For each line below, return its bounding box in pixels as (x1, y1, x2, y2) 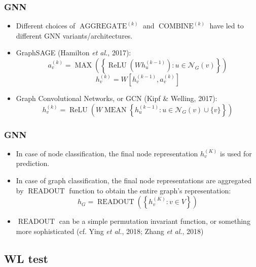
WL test (4, 250, 48, 266)
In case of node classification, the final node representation (16, 148, 198, 158)
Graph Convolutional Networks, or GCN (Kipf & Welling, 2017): (16, 93, 217, 103)
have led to (209, 20, 244, 31)
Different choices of (16, 20, 76, 31)
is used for (220, 148, 252, 158)
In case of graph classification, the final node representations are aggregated (16, 175, 251, 185)
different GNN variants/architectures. (16, 30, 133, 41)
